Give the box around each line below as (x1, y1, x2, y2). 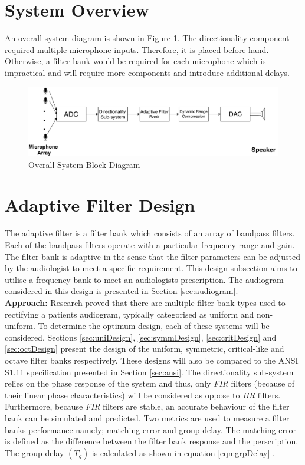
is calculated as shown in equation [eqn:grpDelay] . (91, 446, 275, 459)
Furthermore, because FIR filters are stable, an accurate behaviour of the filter (5, 400, 290, 413)
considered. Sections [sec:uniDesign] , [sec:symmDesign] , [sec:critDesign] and (5, 331, 277, 343)
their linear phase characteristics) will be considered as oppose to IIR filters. (5, 388, 281, 401)
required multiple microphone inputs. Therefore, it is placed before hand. (5, 43, 269, 55)
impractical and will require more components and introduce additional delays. (5, 66, 290, 78)
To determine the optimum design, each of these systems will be (38, 319, 270, 332)
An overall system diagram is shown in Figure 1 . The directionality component (5, 32, 290, 44)
